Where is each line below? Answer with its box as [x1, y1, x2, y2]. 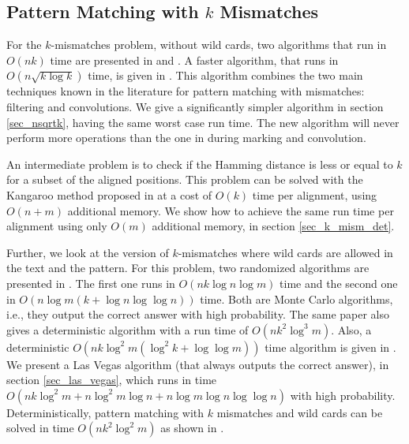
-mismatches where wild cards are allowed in [178, 244, 393, 260]
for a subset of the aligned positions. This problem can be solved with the [6, 171, 363, 188]
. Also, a [331, 321, 372, 338]
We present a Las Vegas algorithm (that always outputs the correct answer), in [6, 356, 389, 372]
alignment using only [6, 218, 107, 234]
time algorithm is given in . [265, 338, 396, 355]
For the [6, 36, 42, 53]
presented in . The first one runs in [6, 274, 175, 291]
